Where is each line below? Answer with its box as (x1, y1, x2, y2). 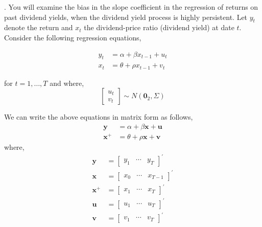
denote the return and (4, 22, 73, 33)
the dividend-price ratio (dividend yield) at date (84, 22, 234, 33)
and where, (50, 77, 84, 88)
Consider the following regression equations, (4, 32, 141, 42)
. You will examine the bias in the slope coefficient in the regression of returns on (4, 2, 258, 12)
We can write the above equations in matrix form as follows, (4, 111, 193, 122)
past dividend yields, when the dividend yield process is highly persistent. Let (4, 11, 248, 22)
